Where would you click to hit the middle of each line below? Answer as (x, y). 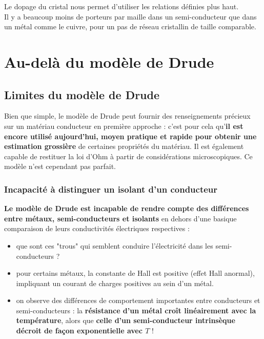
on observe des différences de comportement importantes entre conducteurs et (138, 300)
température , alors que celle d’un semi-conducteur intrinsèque (126, 320)
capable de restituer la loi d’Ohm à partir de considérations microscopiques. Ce (128, 156)
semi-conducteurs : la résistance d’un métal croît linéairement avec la (136, 310)
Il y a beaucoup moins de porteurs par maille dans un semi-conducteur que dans (130, 16)
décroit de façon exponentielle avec (79, 331)
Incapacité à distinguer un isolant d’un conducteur (111, 189)
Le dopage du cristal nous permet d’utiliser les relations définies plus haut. (121, 6)
